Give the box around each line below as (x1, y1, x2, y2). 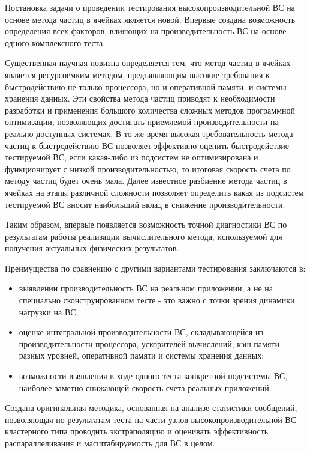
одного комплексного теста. (5, 36, 106, 49)
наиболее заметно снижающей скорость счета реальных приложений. (19, 381, 272, 394)
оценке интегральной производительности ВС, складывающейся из (19, 326, 263, 338)
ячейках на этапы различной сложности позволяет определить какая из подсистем (5, 186, 304, 198)
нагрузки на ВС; (19, 305, 79, 318)
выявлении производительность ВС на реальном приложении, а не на (19, 282, 273, 294)
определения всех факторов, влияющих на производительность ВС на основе (5, 25, 287, 37)
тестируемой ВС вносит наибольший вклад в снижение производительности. (5, 198, 285, 210)
